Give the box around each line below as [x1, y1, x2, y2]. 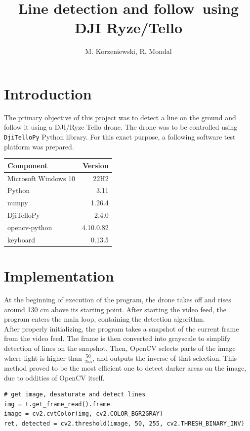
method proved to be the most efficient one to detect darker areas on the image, [4, 362, 247, 373]
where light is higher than [4, 352, 82, 363]
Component [7, 160, 48, 170]
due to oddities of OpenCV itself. [4, 372, 105, 383]
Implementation [4, 266, 114, 286]
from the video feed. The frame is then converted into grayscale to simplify [4, 333, 231, 343]
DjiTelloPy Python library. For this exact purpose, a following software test [4, 132, 236, 142]
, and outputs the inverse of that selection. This [92, 352, 237, 363]
